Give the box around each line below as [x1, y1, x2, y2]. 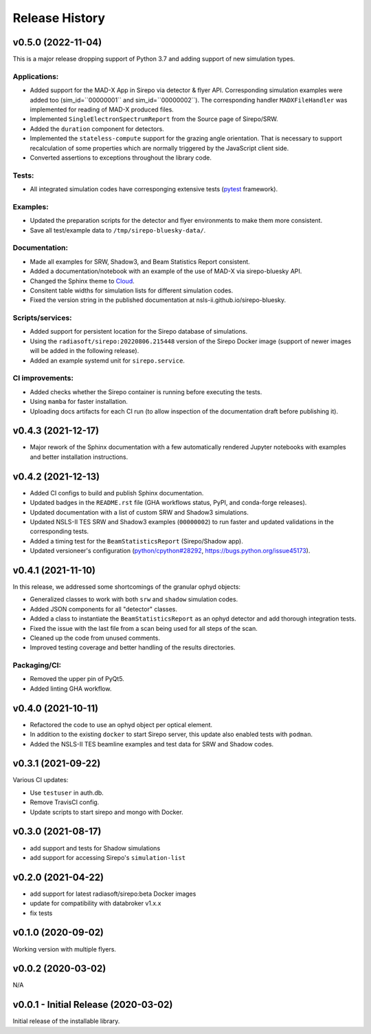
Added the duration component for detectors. [30, 125, 164, 133]
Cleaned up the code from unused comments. [30, 634, 161, 642]
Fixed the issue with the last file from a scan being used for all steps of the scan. [30, 624, 258, 632]
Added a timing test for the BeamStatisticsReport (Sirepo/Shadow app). [30, 537, 243, 545]
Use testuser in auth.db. [30, 788, 104, 797]
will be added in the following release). [30, 347, 139, 355]
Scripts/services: [12, 313, 72, 323]
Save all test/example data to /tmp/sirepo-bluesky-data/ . [30, 226, 206, 234]
